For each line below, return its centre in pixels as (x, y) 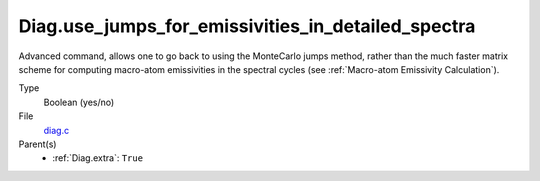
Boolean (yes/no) (79, 102)
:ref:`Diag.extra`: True (98, 158)
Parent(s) (37, 144)
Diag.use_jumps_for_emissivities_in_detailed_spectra (247, 26)
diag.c (56, 130)
